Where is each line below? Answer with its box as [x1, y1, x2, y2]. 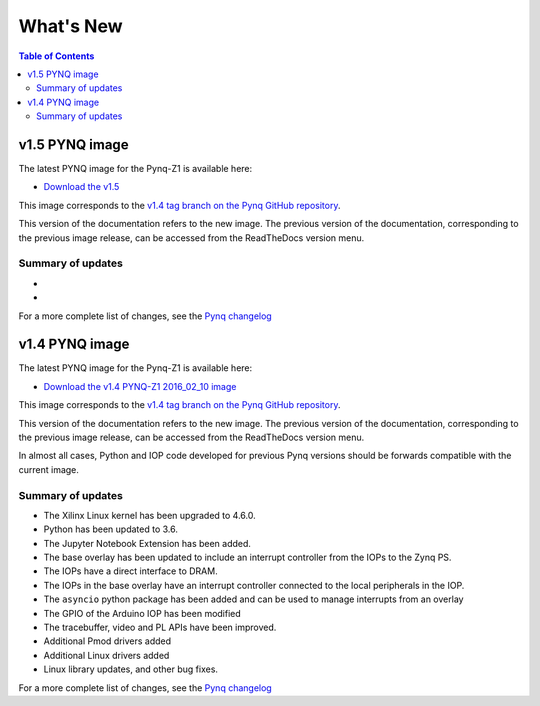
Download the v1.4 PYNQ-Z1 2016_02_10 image [43, 380, 237, 392]
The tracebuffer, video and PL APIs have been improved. [43, 621, 277, 634]
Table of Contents [18, 50, 95, 62]
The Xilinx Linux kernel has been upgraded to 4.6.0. [43, 509, 257, 521]
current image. [18, 463, 80, 475]
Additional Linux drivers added [43, 649, 170, 661]
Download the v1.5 [43, 181, 120, 193]
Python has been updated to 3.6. [43, 523, 179, 535]
